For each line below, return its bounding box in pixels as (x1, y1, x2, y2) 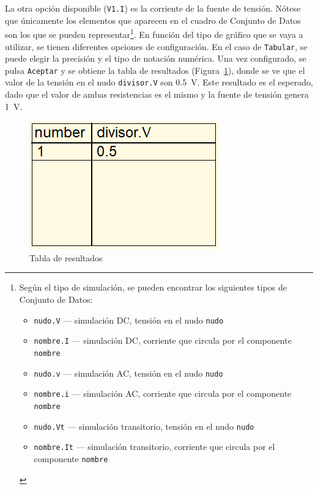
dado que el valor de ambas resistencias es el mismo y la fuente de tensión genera (5, 88, 309, 101)
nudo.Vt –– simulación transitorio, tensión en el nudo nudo (34, 419, 254, 432)
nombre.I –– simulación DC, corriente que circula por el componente (34, 334, 292, 347)
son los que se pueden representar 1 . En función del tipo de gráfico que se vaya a (5, 26, 303, 40)
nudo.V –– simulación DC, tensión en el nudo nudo (34, 313, 224, 326)
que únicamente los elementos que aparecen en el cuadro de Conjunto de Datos (5, 13, 301, 26)
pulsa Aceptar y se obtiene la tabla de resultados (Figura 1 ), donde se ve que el (5, 63, 305, 76)
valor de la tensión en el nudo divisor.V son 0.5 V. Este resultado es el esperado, (5, 76, 313, 89)
